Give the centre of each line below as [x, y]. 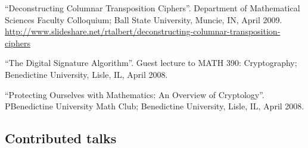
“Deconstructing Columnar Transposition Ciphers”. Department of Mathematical [153, 8]
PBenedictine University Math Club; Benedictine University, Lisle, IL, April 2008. [155, 106]
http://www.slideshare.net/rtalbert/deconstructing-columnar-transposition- [143, 31]
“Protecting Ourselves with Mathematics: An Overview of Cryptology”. [135, 94]
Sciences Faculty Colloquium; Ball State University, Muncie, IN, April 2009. [144, 19]
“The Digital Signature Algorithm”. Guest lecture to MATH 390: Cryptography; [151, 63]
